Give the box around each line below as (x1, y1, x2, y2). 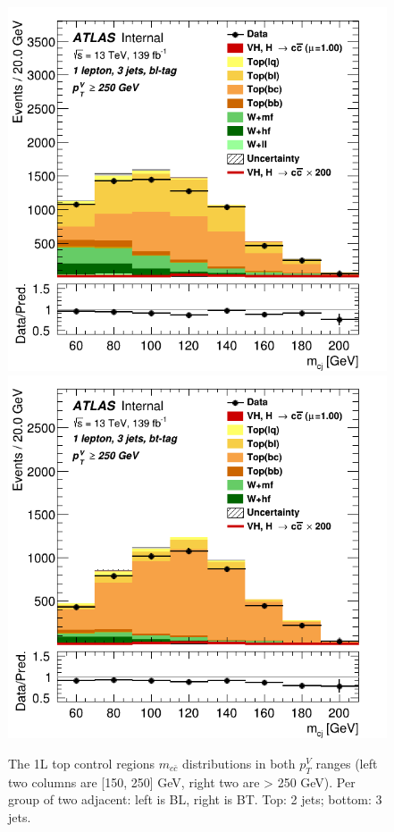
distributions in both (181, 754, 296, 773)
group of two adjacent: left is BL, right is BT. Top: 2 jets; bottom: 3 (8, 790, 382, 809)
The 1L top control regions (8, 754, 155, 773)
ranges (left (315, 754, 378, 773)
